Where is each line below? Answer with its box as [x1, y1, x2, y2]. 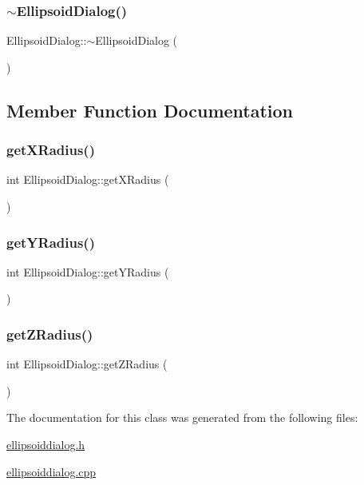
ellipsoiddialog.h [6, 436, 85, 452]
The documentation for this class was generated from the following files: [6, 409, 358, 426]
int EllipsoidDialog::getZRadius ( [6, 356, 168, 372]
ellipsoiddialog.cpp [6, 463, 97, 479]
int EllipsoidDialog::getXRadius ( [6, 171, 169, 188]
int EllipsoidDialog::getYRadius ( [6, 263, 169, 280]
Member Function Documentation [6, 97, 294, 122]
